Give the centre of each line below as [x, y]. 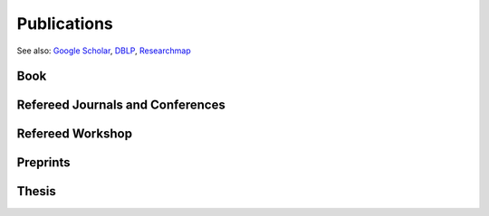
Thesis [36, 191]
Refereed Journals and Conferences [121, 105]
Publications [65, 23]
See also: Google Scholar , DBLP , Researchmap [104, 51]
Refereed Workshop [75, 134]
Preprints [44, 163]
